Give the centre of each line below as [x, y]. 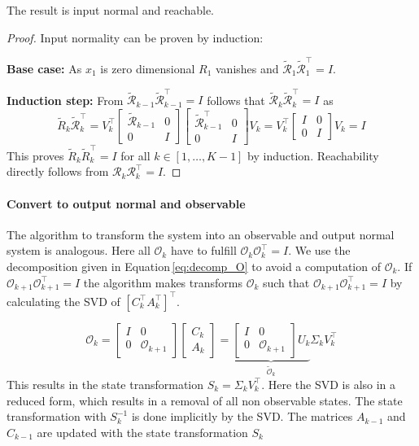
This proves [35, 155]
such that [286, 282]
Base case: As [44, 68]
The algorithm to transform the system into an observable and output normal [201, 234]
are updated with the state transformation [142, 432]
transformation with [57, 416]
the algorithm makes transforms [163, 282]
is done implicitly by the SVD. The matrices [242, 416]
